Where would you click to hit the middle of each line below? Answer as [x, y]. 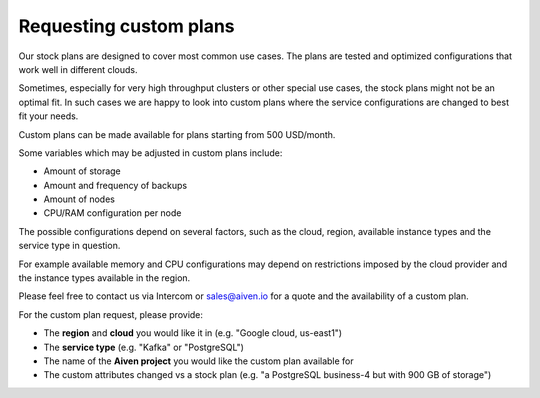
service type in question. [69, 246]
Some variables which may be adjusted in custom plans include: [150, 152]
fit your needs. [48, 116]
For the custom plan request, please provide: [111, 314]
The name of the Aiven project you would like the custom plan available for [198, 361]
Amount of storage [82, 171]
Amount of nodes [79, 199]
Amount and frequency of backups [115, 185]
